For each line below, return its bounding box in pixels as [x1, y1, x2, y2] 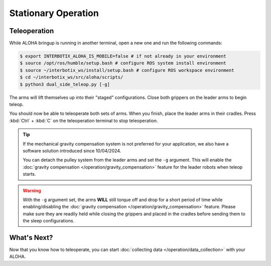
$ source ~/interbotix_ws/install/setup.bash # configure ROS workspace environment [20, 67, 234, 73]
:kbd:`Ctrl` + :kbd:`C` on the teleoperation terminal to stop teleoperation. [9, 117, 158, 123]
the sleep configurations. [23, 218, 75, 224]
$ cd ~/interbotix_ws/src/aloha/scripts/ [20, 74, 123, 80]
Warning [23, 187, 41, 193]
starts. [23, 171, 36, 177]
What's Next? [9, 233, 53, 242]
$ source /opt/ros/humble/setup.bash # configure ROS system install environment [20, 60, 227, 66]
